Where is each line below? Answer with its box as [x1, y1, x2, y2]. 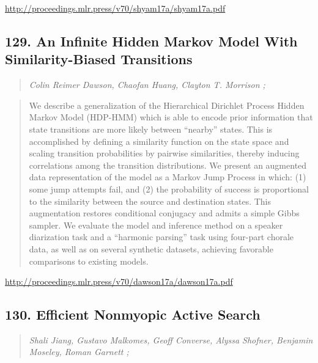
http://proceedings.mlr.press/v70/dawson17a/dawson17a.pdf [5, 275, 233, 288]
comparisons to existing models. [29, 254, 149, 267]
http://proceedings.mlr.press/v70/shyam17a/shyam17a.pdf [5, 2, 226, 14]
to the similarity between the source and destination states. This [29, 194, 272, 207]
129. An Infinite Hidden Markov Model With [5, 31, 298, 50]
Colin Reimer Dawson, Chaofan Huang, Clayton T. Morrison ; [29, 78, 265, 91]
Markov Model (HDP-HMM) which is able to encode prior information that [29, 111, 313, 123]
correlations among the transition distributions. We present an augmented [29, 158, 307, 171]
